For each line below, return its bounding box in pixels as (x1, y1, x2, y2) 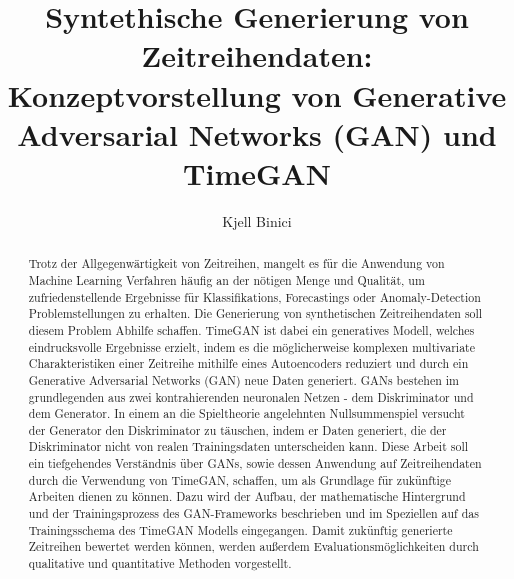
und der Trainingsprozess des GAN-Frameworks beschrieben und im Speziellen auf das (28, 505, 479, 522)
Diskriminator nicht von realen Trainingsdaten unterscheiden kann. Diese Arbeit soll (28, 438, 468, 455)
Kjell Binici (222, 210, 292, 231)
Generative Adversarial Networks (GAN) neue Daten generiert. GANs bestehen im (28, 371, 460, 388)
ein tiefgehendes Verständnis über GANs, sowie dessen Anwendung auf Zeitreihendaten (28, 455, 482, 472)
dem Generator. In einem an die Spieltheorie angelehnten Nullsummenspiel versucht (28, 405, 465, 422)
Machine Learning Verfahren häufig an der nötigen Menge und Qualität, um (28, 271, 425, 288)
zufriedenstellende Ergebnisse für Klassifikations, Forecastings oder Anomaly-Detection (28, 288, 481, 305)
